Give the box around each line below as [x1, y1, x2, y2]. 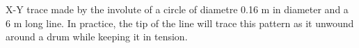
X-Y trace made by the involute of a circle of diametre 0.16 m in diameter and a [6, 2, 349, 16]
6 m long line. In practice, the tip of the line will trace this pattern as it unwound [6, 15, 354, 30]
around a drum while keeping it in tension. [6, 29, 188, 44]
